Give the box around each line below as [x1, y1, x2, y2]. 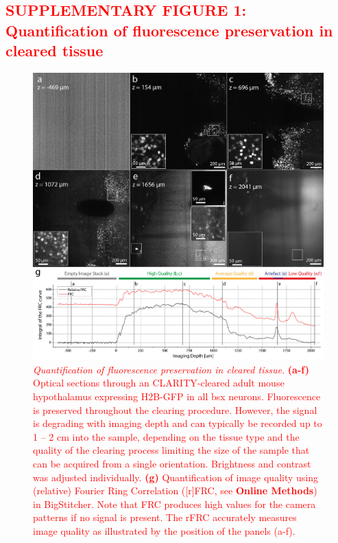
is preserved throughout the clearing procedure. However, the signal [33, 402, 317, 417]
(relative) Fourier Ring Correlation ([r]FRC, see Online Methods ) [33, 483, 317, 498]
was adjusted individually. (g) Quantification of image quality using [33, 470, 319, 484]
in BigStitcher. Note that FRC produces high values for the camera [33, 496, 316, 511]
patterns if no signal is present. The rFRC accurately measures [33, 510, 297, 524]
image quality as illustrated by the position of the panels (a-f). [33, 523, 295, 538]
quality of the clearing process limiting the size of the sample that [33, 443, 310, 457]
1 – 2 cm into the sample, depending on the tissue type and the [33, 429, 300, 443]
